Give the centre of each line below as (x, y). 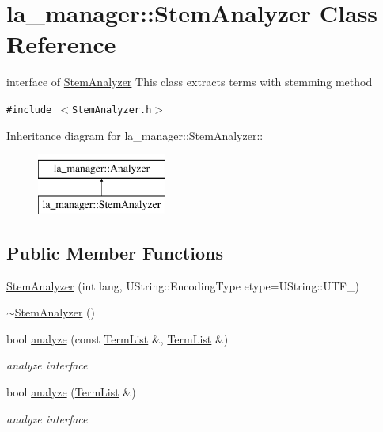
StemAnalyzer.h (112, 110)
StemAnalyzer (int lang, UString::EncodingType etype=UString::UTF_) (183, 285)
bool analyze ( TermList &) (71, 391)
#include (29, 110)
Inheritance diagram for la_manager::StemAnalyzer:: (135, 135)
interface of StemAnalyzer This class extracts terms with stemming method (190, 82)
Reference (61, 44)
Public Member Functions (115, 252)
